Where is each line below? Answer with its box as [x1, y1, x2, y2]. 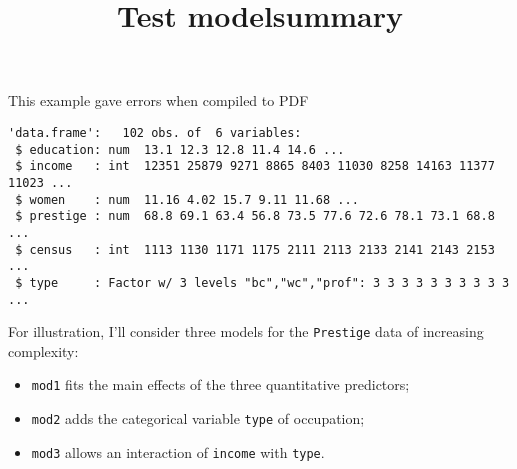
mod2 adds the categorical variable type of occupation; [31, 408, 365, 429]
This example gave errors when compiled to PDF [8, 90, 309, 111]
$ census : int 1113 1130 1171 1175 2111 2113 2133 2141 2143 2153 [15, 242, 495, 257]
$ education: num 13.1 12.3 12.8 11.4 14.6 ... [15, 142, 345, 157]
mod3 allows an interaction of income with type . [31, 441, 325, 462]
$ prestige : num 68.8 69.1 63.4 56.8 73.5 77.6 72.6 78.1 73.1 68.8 [15, 209, 495, 224]
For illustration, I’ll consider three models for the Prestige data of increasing [8, 321, 484, 342]
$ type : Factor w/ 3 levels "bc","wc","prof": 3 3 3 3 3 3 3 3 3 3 [15, 275, 510, 290]
